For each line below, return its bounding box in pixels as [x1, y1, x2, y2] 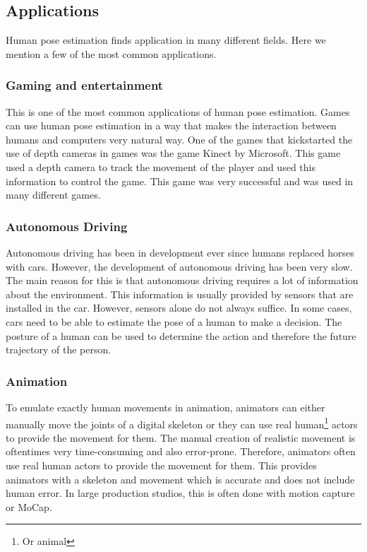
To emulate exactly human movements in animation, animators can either [6, 399, 325, 414]
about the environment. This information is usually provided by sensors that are [6, 286, 354, 301]
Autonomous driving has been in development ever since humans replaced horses [6, 245, 354, 259]
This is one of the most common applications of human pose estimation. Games [6, 104, 350, 119]
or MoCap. [6, 499, 52, 514]
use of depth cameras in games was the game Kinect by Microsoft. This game [6, 146, 341, 160]
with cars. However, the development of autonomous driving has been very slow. [6, 259, 353, 274]
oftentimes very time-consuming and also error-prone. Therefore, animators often [6, 444, 356, 459]
